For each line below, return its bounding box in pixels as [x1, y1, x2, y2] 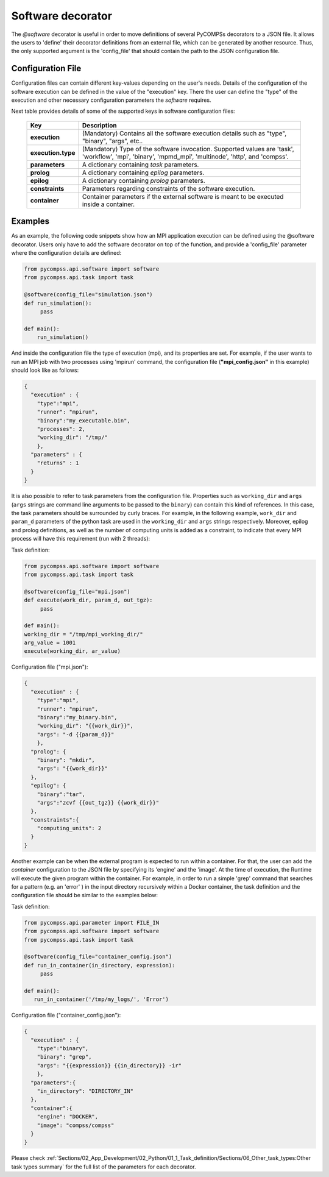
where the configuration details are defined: [11, 249, 122, 257]
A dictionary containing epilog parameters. [82, 168, 205, 177]
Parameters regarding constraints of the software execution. [82, 184, 255, 193]
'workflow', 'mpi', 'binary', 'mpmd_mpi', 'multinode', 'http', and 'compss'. [82, 152, 289, 161]
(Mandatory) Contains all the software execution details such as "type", [82, 129, 287, 137]
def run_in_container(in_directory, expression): [24, 962, 175, 969]
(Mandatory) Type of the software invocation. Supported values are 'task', [82, 144, 295, 153]
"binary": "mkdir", [37, 756, 96, 763]
